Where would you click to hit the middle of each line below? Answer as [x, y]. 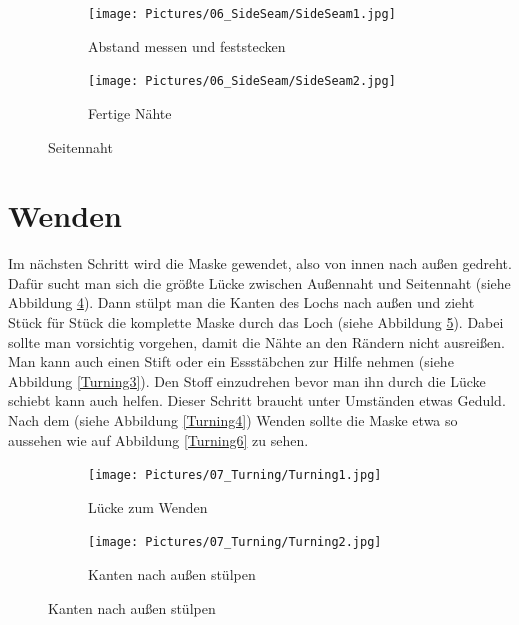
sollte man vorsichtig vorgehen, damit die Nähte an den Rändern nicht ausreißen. [256, 341]
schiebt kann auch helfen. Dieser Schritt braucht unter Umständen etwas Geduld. [257, 400]
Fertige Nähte [130, 112]
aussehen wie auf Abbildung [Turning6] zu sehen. [158, 439]
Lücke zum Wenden [148, 506]
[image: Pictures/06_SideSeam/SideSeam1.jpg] [242, 14]
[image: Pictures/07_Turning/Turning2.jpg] [235, 542]
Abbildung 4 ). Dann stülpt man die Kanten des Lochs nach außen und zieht [241, 302]
